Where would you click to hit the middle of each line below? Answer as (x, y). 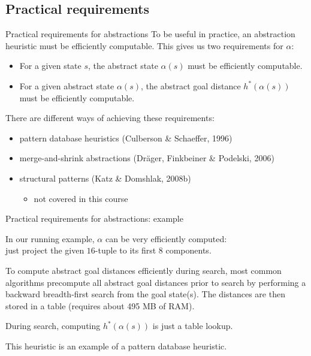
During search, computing (53, 326)
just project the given (45, 250)
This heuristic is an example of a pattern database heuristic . (116, 346)
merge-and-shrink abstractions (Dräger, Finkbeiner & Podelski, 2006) (147, 158)
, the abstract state (123, 66)
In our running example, (50, 238)
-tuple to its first (126, 250)
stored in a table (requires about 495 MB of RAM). (100, 305)
